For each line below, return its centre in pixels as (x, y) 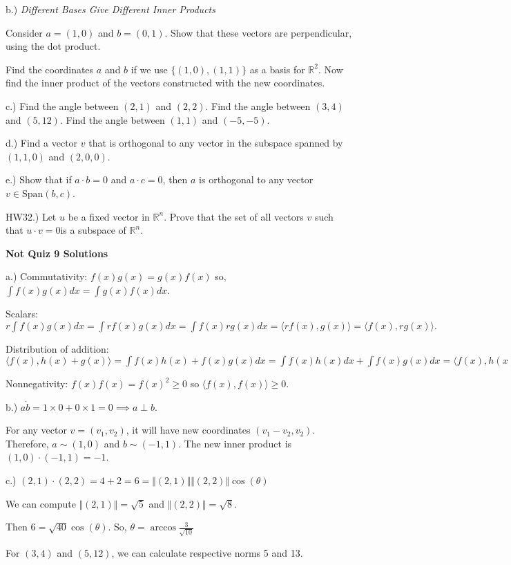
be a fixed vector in (109, 216)
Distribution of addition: (57, 348)
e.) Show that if (39, 179)
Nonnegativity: (37, 383)
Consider (24, 32)
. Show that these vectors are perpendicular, (258, 32)
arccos (163, 528)
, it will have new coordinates (188, 430)
